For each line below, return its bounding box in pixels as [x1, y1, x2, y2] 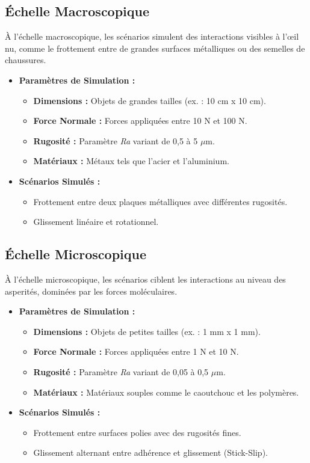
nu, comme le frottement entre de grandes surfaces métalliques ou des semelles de [5, 41, 305, 54]
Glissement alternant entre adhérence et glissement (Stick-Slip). [33, 446, 268, 459]
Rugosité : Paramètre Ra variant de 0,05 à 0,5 [33, 365, 209, 378]
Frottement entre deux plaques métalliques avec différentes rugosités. [33, 195, 288, 207]
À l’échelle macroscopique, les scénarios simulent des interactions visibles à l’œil [5, 30, 299, 43]
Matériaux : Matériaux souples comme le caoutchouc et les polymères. [33, 385, 299, 398]
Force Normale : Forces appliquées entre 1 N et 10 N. [33, 345, 239, 358]
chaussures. [5, 54, 46, 66]
